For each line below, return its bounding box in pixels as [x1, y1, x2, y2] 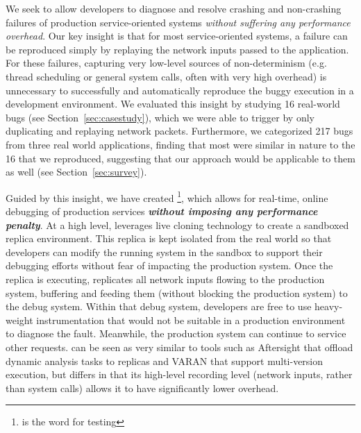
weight [6, 312, 33, 327]
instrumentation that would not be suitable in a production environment [36, 312, 346, 327]
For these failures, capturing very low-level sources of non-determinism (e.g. [6, 56, 327, 70]
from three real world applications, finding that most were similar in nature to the [6, 137, 355, 151]
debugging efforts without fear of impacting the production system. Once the [6, 258, 333, 273]
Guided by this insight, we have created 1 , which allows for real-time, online [6, 188, 328, 205]
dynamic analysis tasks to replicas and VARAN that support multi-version [6, 353, 324, 368]
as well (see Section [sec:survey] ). [6, 164, 147, 179]
